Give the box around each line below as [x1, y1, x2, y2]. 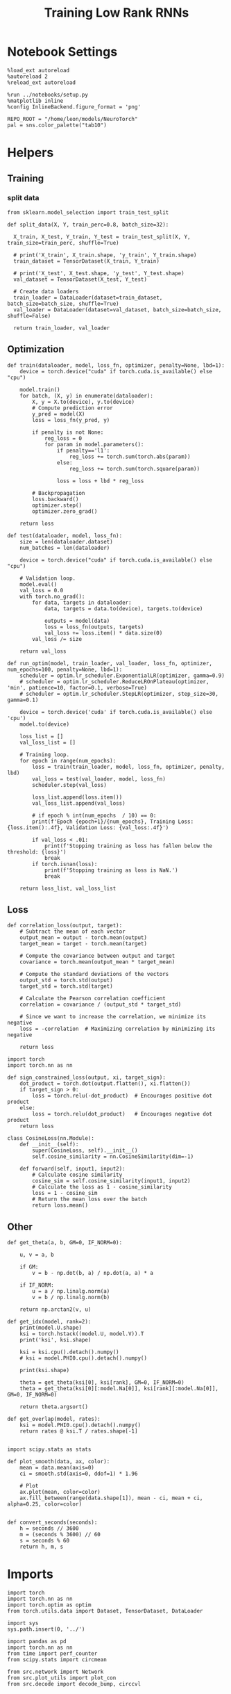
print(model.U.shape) [19, 1324, 82, 1332]
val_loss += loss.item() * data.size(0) [44, 629, 163, 637]
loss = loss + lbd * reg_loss [56, 478, 144, 484]
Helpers [7, 145, 54, 161]
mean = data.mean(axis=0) [19, 1465, 95, 1472]
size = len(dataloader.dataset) [19, 538, 113, 545]
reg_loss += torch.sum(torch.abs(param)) [69, 453, 191, 460]
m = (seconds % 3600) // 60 [19, 1531, 101, 1538]
